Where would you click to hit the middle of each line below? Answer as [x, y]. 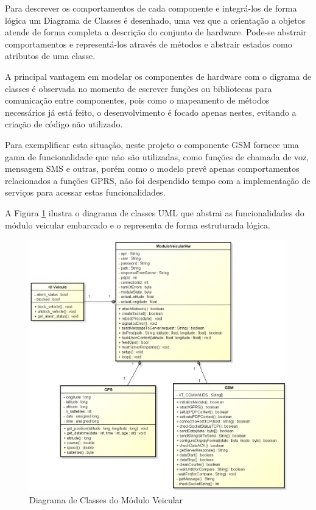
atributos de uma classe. [50, 56]
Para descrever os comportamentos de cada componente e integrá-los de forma [151, 8]
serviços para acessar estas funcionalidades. [85, 192]
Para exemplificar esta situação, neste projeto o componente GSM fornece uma [152, 144]
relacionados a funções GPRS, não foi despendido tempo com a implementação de [158, 180]
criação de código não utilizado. [64, 124]
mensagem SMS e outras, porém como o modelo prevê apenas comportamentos [152, 168]
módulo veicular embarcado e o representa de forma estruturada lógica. [138, 225]
